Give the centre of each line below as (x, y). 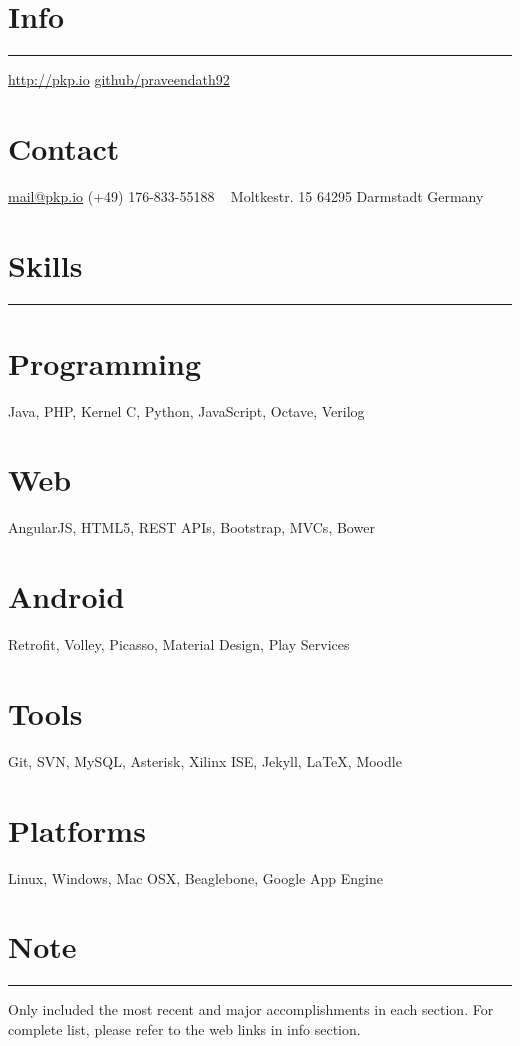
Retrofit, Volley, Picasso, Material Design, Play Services (179, 644)
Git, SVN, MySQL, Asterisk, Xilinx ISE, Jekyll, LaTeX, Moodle (205, 760)
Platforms (77, 829)
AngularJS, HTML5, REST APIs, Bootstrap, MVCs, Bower (191, 527)
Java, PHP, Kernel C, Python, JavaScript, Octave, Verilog (186, 410)
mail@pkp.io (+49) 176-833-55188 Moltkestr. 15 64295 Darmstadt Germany (246, 195)
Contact (64, 147)
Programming (104, 362)
